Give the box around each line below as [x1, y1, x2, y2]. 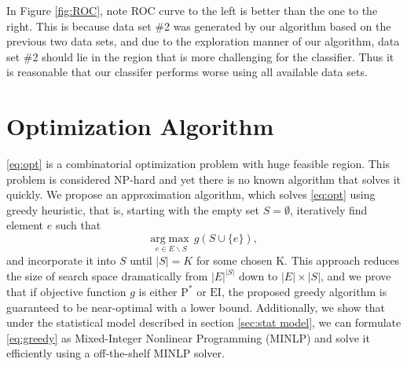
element [6, 217, 44, 233]
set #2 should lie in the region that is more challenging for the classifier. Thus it [6, 48, 394, 64]
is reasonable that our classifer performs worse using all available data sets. [6, 64, 368, 80]
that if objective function [6, 283, 126, 299]
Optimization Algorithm [6, 110, 274, 142]
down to [238, 268, 278, 284]
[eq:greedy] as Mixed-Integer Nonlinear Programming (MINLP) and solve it [6, 329, 370, 346]
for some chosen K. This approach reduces [196, 252, 400, 269]
